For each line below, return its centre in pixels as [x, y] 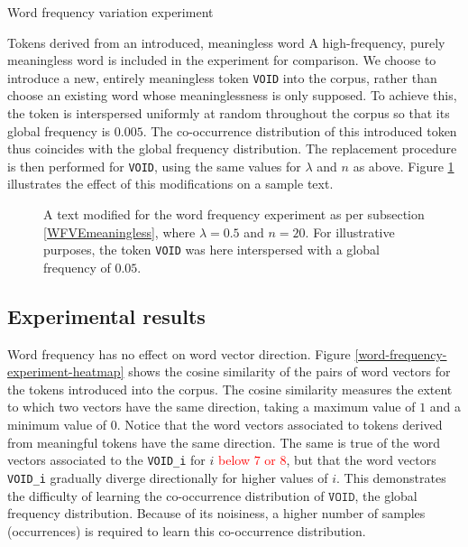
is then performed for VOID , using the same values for [154, 166]
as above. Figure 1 [404, 166]
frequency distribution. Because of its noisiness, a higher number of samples [216, 513]
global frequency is [59, 130]
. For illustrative [350, 232]
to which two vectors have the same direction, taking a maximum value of [211, 407]
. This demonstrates [391, 477]
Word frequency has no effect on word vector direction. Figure [179, 353]
